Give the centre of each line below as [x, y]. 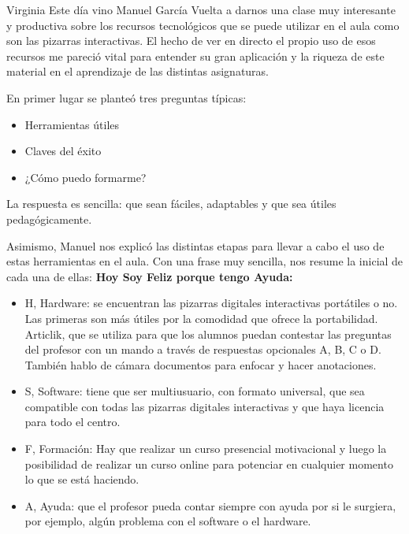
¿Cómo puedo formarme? [86, 177]
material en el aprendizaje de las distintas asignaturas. [138, 71]
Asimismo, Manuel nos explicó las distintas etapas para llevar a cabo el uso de [195, 245]
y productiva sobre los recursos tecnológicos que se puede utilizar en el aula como [203, 25]
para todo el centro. [73, 422]
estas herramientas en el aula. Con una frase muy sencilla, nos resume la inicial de [205, 261]
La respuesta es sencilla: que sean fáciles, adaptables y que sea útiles [171, 204]
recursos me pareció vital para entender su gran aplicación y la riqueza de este [195, 56]
